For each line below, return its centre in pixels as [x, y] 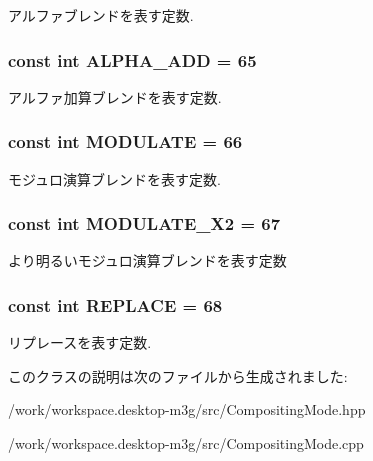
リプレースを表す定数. [80, 342]
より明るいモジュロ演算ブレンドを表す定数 [147, 260]
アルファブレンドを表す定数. [101, 15]
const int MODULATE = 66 [125, 141]
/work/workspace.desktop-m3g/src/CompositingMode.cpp [186, 443]
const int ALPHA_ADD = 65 [132, 59]
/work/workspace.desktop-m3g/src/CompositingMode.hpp [187, 409]
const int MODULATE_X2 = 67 [144, 223]
